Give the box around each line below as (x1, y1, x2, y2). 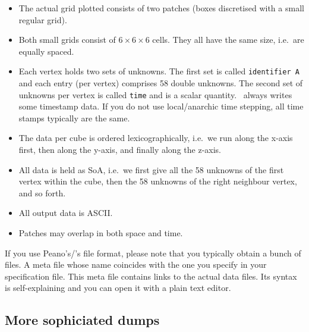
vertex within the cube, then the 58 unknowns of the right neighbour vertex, (18, 175, 297, 187)
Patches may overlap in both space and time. (18, 227, 183, 239)
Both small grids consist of (18, 33, 116, 46)
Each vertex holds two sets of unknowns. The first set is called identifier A (18, 65, 299, 77)
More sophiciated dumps (5, 311, 160, 329)
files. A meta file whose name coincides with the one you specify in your (5, 258, 267, 271)
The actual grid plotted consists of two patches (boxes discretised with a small (18, 2, 304, 14)
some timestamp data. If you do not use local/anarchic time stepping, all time (18, 100, 304, 112)
